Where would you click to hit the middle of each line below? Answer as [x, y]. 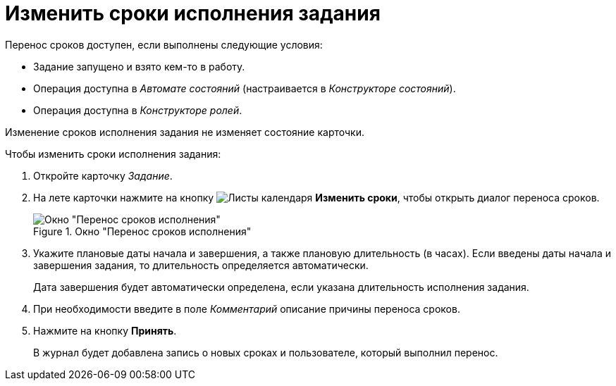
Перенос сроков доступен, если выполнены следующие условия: [164, 44]
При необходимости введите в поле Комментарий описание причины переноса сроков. [247, 309]
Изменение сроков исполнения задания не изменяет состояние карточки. [185, 132]
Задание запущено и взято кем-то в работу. [139, 66]
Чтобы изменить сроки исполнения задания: [113, 154]
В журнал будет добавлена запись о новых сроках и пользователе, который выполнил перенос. [266, 352]
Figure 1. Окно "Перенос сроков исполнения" [142, 231]
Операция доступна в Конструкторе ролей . [138, 110]
